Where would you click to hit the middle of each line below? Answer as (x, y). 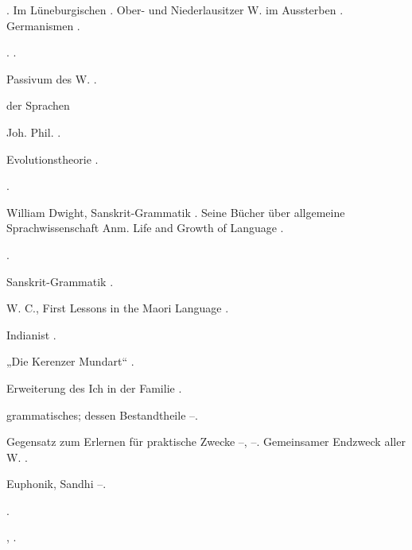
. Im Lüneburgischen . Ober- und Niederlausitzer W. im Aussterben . (175, 10)
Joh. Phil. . (34, 132)
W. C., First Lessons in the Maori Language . (118, 308)
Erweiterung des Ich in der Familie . (94, 387)
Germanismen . (43, 25)
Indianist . (31, 334)
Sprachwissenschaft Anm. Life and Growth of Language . (145, 228)
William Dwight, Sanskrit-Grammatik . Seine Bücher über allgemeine (176, 212)
